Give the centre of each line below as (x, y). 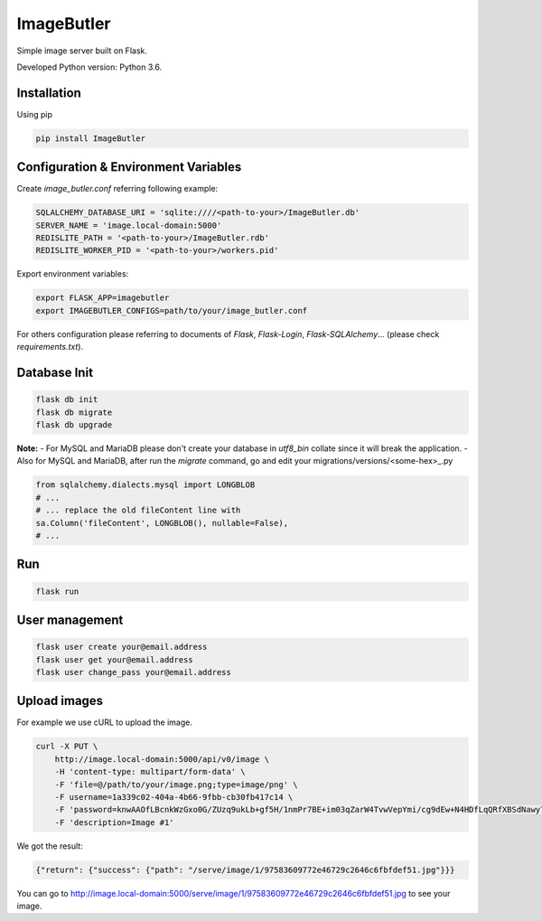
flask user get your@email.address (114, 659)
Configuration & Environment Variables (129, 167)
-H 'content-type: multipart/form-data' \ (150, 772)
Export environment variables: (73, 274)
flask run (57, 591)
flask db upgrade (74, 425)
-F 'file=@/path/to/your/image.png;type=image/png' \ (176, 785)
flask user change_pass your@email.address (134, 672)
